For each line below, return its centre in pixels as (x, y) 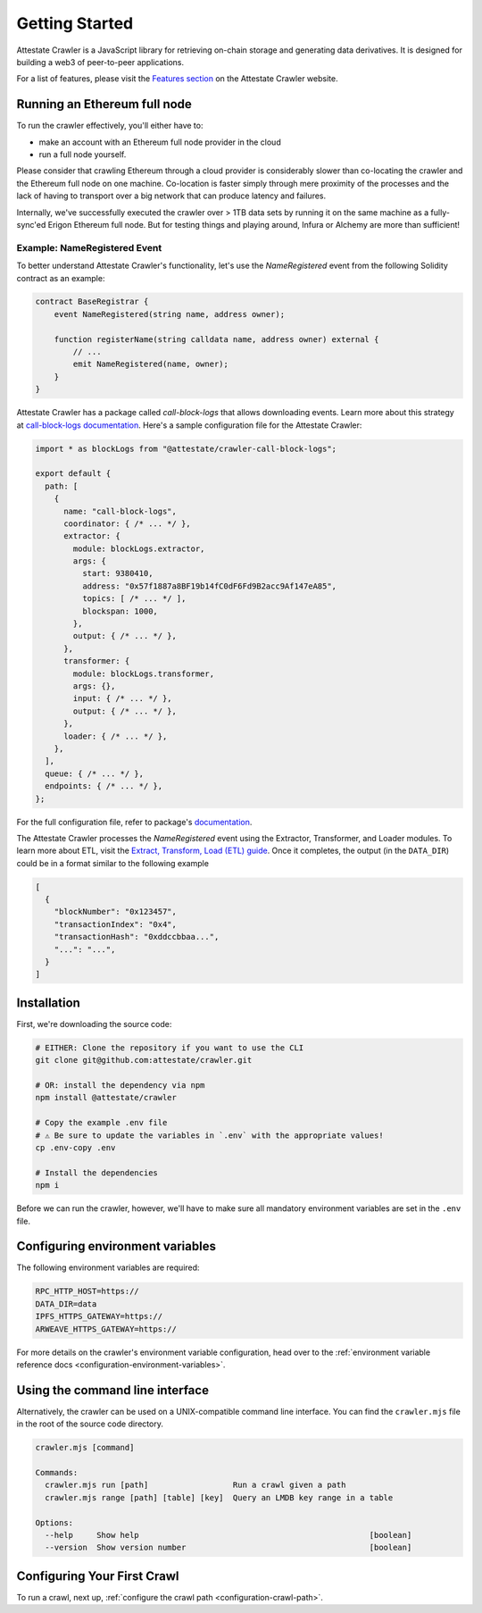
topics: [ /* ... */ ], (134, 599)
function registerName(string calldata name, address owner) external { (216, 339)
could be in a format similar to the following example (113, 863)
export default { (73, 474)
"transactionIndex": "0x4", (116, 924)
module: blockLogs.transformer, (143, 673)
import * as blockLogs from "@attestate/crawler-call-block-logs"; (186, 448)
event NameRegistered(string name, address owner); (170, 314)
